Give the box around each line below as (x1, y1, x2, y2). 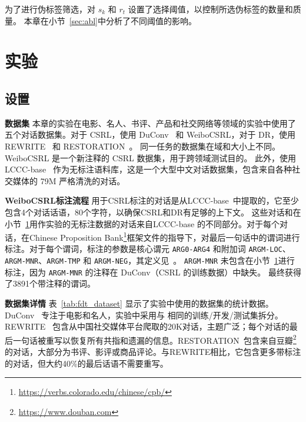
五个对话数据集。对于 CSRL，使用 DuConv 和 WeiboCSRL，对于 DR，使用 (5, 128, 296, 141)
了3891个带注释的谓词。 (5, 277, 95, 290)
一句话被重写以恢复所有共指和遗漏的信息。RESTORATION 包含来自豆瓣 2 (12, 332, 297, 346)
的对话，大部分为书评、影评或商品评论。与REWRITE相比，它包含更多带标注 (5, 345, 301, 357)
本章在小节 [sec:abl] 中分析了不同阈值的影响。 (24, 14, 197, 26)
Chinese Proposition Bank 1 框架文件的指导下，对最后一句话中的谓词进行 (29, 230, 300, 243)
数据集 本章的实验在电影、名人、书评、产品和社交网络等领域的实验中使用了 (5, 117, 296, 129)
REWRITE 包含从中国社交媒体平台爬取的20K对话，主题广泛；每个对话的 (5, 320, 290, 333)
